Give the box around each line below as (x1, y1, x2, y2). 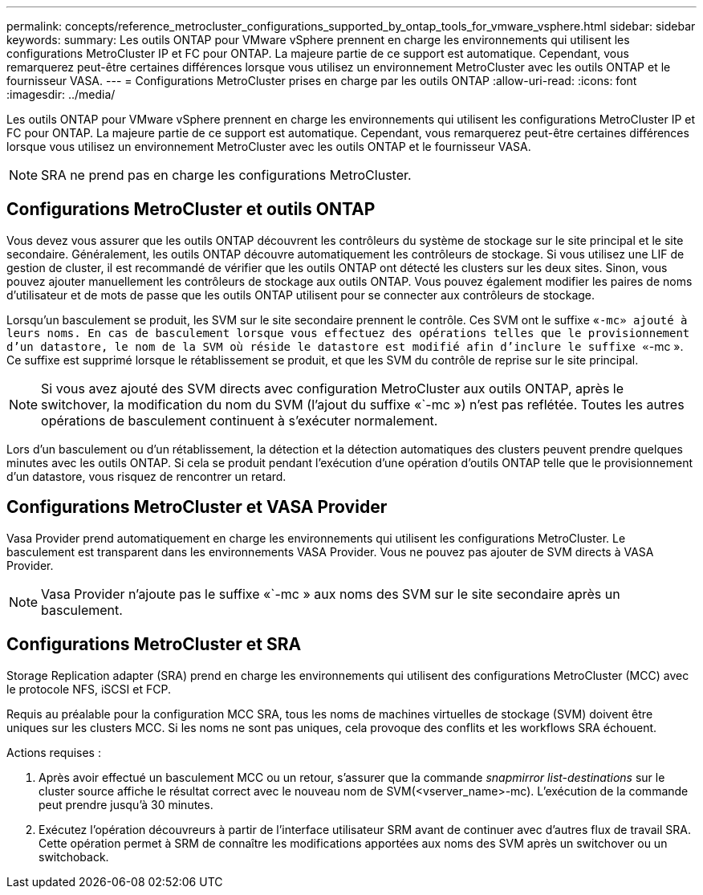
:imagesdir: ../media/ (6, 87, 116, 101)
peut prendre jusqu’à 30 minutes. (39, 797, 213, 812)
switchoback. (39, 849, 109, 864)
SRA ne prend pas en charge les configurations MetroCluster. (41, 167, 412, 183)
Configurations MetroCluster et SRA (6, 634, 302, 655)
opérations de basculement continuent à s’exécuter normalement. (41, 412, 438, 429)
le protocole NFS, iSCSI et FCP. (6, 681, 171, 696)
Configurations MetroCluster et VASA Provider (6, 497, 388, 518)
